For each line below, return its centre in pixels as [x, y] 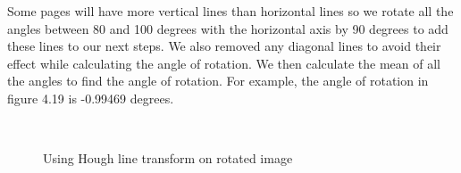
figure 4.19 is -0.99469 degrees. [91, 98]
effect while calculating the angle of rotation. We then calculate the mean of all [224, 63]
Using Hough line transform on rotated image [168, 158]
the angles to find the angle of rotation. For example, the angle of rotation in [218, 81]
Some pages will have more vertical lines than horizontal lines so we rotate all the [230, 11]
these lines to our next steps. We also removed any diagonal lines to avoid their [224, 46]
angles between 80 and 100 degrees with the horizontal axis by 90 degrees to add [228, 28]
